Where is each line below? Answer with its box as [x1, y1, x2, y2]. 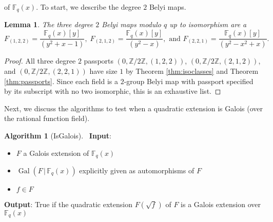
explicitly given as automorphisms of [79, 165, 194, 175]
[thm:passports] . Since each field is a [4, 75, 119, 86]
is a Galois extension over [181, 198, 261, 209]
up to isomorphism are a [169, 19, 247, 30]
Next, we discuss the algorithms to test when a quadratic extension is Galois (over [4, 103, 263, 113]
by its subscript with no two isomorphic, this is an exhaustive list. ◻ [4, 86, 221, 96]
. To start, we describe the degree [36, 2, 141, 12]
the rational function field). [4, 113, 90, 124]
